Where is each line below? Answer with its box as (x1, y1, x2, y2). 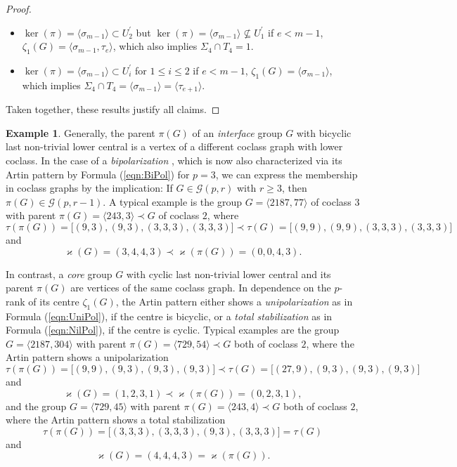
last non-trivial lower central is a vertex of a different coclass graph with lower (6, 139, 343, 154)
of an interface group (192, 125, 283, 140)
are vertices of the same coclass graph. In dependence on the (70, 280, 331, 295)
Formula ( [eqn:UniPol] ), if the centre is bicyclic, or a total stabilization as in (6, 308, 333, 323)
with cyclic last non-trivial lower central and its (126, 266, 331, 281)
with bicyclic (296, 125, 352, 140)
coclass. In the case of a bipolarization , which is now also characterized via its (6, 153, 342, 168)
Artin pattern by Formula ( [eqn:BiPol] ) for (6, 166, 190, 181)
